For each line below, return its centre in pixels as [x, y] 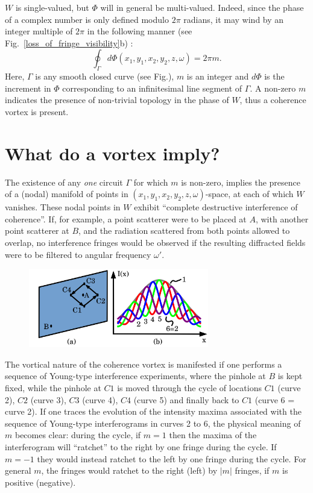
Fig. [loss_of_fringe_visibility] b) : [69, 42]
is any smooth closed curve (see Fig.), [105, 76]
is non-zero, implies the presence [241, 182]
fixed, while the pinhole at [53, 387]
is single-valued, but [52, 7]
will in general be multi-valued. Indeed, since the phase [202, 7]
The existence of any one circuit [64, 182]
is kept [290, 376]
